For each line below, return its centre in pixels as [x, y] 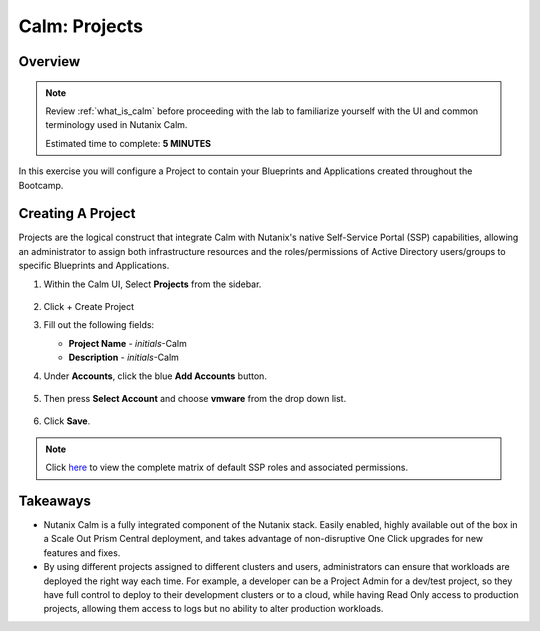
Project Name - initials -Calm [127, 343]
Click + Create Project [89, 306]
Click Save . [67, 421]
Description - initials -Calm [124, 357]
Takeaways [55, 500]
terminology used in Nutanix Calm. [116, 125]
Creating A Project [77, 213]
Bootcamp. [41, 185]
